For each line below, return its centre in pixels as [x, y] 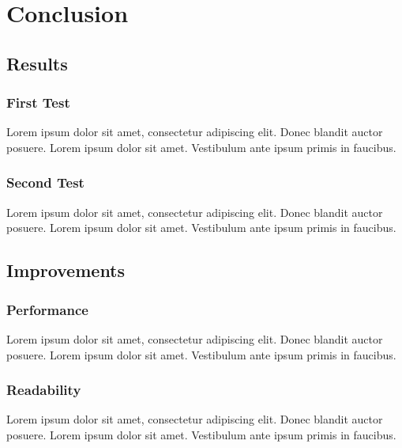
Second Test [45, 182]
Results [37, 63]
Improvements [66, 270]
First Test [38, 103]
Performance [47, 309]
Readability [44, 390]
